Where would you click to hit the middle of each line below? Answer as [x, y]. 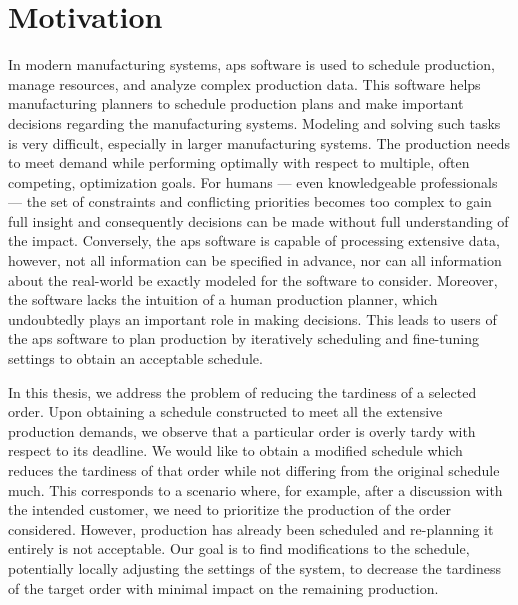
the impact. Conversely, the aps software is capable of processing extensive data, [254, 240]
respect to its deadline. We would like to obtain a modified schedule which [235, 450]
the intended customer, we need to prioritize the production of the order [229, 509]
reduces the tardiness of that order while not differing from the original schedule [254, 470]
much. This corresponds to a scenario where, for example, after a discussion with [255, 489]
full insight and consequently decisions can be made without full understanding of [258, 220]
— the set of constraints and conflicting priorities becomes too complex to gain [250, 201]
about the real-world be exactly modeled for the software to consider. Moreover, [253, 279]
